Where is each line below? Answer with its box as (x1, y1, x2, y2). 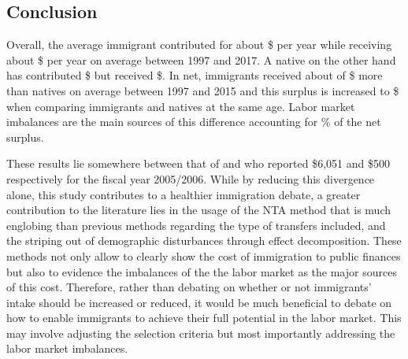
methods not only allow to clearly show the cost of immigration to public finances (6, 247, 401, 264)
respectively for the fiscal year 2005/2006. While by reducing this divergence (6, 170, 375, 187)
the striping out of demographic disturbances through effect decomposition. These (6, 232, 402, 249)
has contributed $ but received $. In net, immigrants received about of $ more (6, 67, 383, 83)
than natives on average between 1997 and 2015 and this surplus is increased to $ (6, 82, 399, 98)
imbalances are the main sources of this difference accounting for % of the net (6, 113, 381, 130)
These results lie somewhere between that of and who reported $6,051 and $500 (6, 155, 390, 172)
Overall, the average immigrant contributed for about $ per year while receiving (6, 36, 392, 53)
